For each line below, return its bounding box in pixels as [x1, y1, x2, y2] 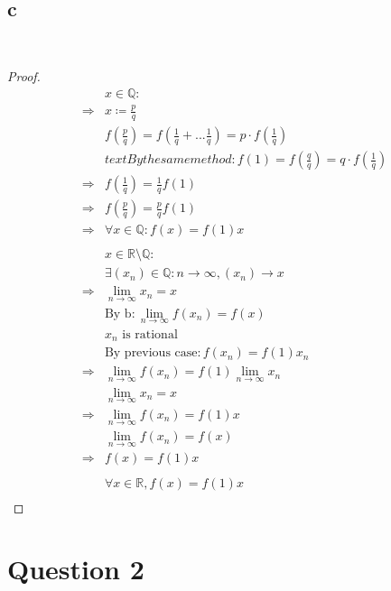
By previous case [104, 346, 198, 360]
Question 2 [7, 550, 144, 587]
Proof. [7, 67, 41, 86]
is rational [122, 328, 178, 341]
